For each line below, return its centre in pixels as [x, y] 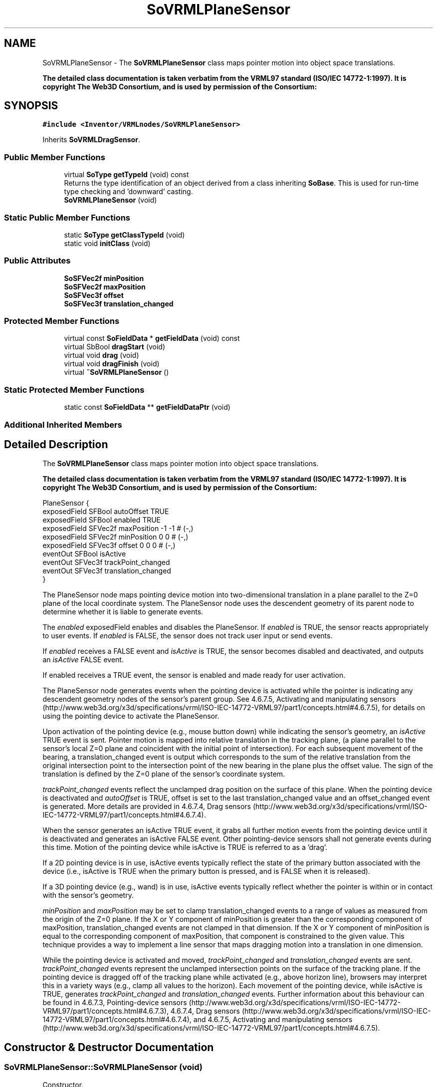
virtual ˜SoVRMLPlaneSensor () [116, 372]
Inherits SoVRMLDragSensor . [91, 140]
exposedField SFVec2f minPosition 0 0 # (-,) [115, 537]
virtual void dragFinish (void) [112, 364]
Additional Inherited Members [63, 424]
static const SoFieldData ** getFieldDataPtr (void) [147, 407]
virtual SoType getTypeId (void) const [126, 175]
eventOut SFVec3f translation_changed [107, 571]
